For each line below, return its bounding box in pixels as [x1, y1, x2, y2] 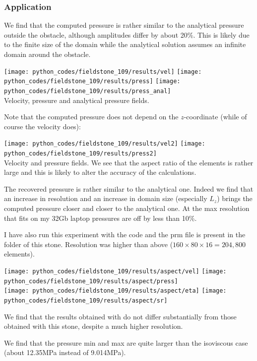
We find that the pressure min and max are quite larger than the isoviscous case [4, 337, 248, 348]
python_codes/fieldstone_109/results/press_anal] [4, 87, 171, 95]
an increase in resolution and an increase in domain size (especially [4, 193, 207, 204]
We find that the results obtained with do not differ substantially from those [4, 311, 237, 321]
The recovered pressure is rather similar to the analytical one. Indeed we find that [4, 183, 254, 194]
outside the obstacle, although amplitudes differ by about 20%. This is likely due [4, 29, 250, 40]
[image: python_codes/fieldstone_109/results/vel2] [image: [4, 140, 205, 148]
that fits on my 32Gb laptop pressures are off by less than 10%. [4, 212, 197, 223]
